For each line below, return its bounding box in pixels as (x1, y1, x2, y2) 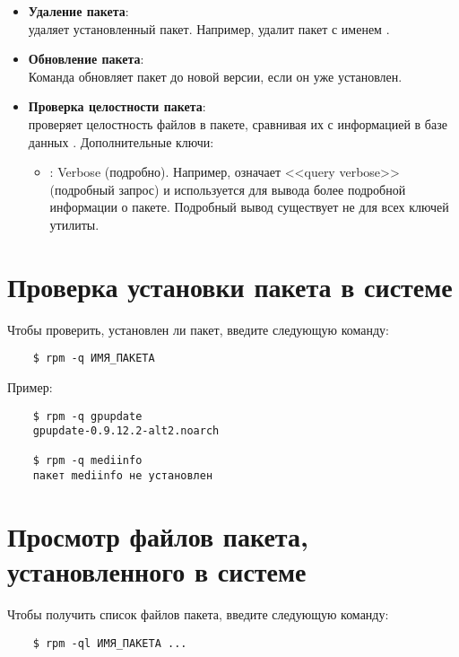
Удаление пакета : (28, 2, 129, 20)
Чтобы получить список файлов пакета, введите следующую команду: (7, 605, 389, 624)
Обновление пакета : (28, 49, 144, 68)
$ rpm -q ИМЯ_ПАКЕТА (32, 352, 155, 365)
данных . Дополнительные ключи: (28, 132, 214, 151)
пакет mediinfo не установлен (32, 469, 213, 483)
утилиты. (49, 215, 100, 233)
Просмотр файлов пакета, (7, 517, 308, 554)
